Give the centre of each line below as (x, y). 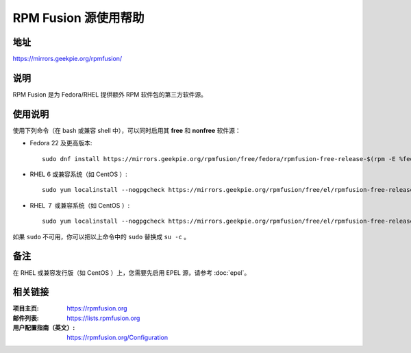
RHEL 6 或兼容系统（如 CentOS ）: (79, 174)
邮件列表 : (26, 318)
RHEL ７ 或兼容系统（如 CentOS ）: (80, 205)
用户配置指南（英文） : (44, 328)
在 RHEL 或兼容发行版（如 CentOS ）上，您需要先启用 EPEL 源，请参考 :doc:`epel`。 (132, 272)
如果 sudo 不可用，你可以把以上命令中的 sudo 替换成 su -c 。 (101, 236)
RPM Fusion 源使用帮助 (78, 18)
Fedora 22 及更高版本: (61, 143)
